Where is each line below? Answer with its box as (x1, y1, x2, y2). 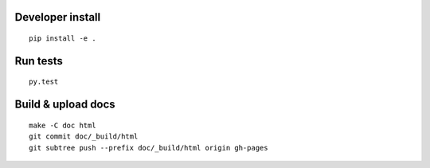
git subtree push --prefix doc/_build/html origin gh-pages (29, 143, 268, 152)
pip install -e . (29, 34, 96, 43)
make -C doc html (29, 120, 96, 130)
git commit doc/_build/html (29, 132, 139, 141)
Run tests (14, 54, 63, 68)
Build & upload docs (14, 98, 115, 111)
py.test (29, 77, 59, 87)
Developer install (14, 10, 101, 24)
